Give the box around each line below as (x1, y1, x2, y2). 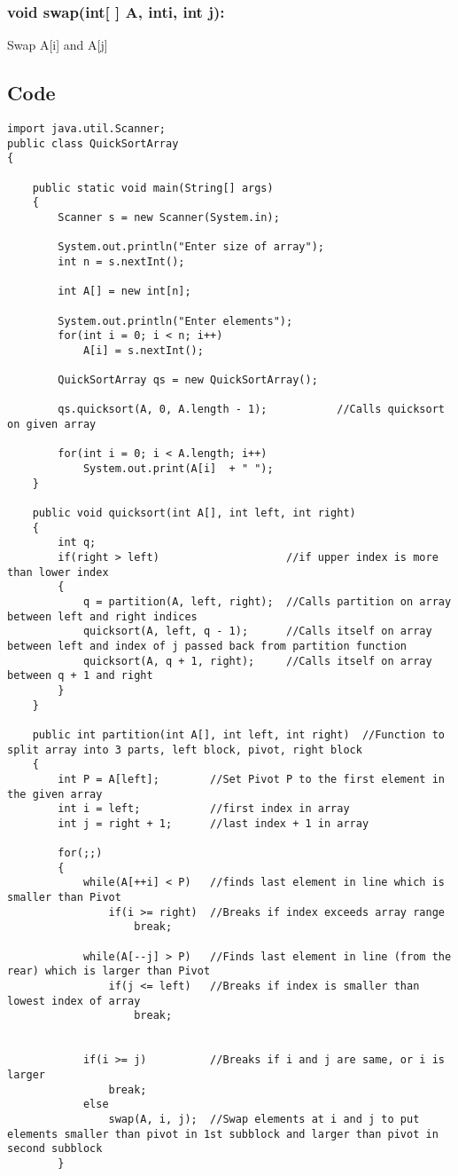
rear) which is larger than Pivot (7, 965, 211, 978)
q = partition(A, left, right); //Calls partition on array (82, 596, 452, 609)
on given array (7, 418, 97, 431)
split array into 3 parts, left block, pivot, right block (7, 743, 362, 756)
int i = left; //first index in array (58, 802, 350, 816)
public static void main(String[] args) (32, 181, 274, 194)
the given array (7, 787, 103, 801)
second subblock (7, 1142, 103, 1156)
